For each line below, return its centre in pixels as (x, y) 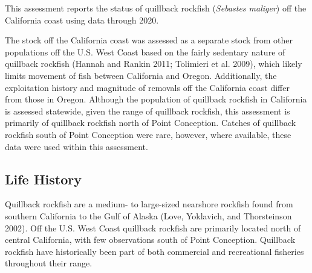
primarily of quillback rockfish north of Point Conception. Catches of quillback (151, 123)
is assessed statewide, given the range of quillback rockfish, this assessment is (148, 111)
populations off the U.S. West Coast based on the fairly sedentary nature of (145, 52)
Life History (44, 179)
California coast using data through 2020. (82, 20)
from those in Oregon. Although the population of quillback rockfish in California (156, 99)
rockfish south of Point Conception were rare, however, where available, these (148, 134)
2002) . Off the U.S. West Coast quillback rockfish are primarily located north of (153, 227)
